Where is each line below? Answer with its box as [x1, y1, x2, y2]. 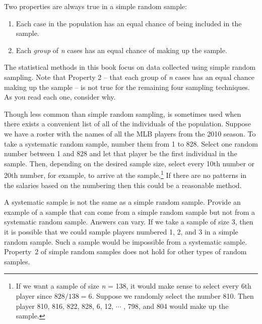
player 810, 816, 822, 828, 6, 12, [16, 300, 114, 311]
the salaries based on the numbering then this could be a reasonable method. [4, 179, 242, 190]
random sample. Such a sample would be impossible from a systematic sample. [4, 236, 247, 247]
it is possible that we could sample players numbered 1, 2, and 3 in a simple [4, 226, 238, 237]
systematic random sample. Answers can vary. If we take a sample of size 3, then [4, 216, 253, 227]
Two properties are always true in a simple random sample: [4, 1, 187, 11]
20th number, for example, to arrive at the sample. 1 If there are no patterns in [4, 168, 247, 180]
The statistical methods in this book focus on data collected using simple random [4, 62, 256, 72]
